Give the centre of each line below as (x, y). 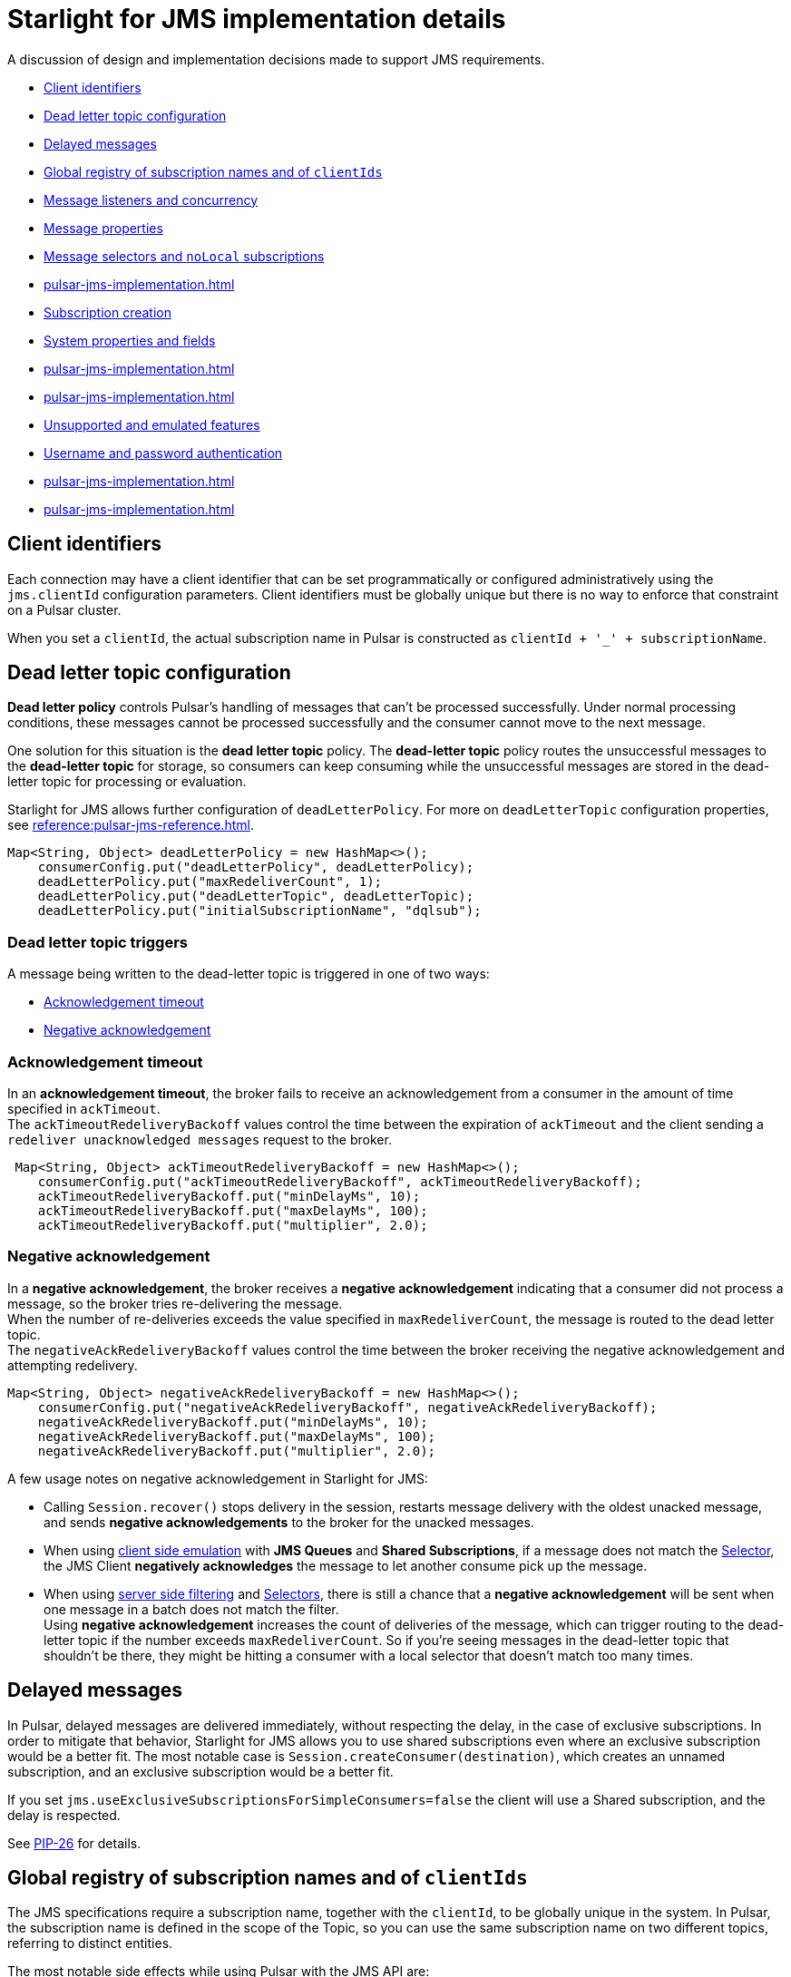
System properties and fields (130, 340)
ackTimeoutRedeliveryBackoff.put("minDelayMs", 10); (229, 1196)
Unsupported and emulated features (152, 424)
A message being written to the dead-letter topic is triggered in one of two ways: (249, 974)
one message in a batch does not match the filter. (191, 1609)
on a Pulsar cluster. (64, 609)
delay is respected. (64, 1815)
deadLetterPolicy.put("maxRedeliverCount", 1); (210, 882)
